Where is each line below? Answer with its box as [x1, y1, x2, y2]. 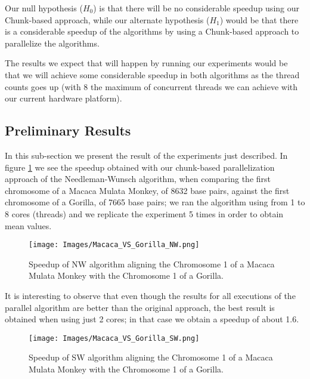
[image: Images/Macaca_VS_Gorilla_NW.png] [29, 241, 200, 249]
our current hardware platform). [5, 92, 122, 104]
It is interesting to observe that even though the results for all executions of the [5, 289, 296, 301]
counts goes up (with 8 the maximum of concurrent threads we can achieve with [5, 80, 298, 93]
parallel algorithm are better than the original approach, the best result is [5, 301, 275, 313]
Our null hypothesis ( [5, 2, 83, 14]
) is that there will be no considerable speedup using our [93, 2, 299, 14]
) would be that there [219, 13, 299, 26]
